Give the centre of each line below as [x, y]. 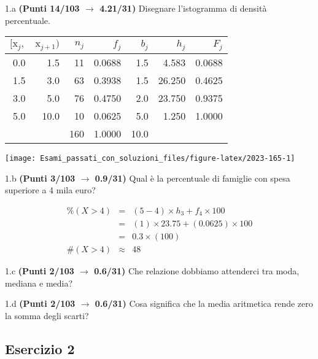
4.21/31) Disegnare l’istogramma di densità [183, 8]
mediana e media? [39, 283]
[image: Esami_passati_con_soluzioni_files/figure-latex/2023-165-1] [150, 159]
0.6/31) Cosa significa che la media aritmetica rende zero [204, 303]
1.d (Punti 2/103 [40, 303]
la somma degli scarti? [47, 315]
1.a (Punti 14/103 [42, 8]
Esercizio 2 [40, 348]
